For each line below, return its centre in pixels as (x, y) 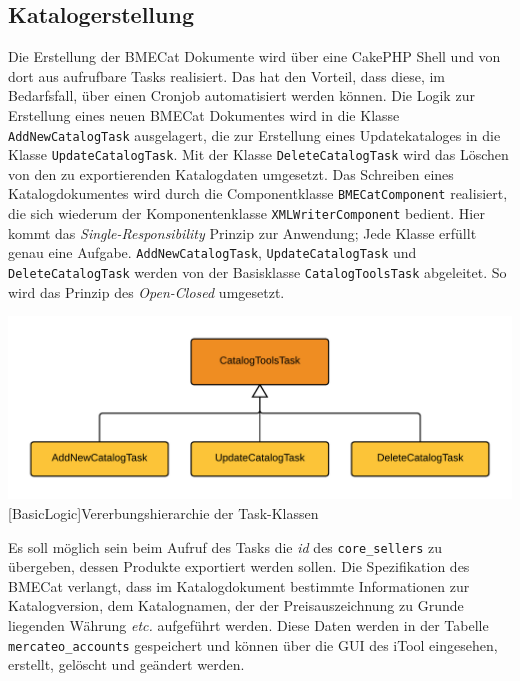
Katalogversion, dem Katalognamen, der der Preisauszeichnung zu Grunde (236, 605)
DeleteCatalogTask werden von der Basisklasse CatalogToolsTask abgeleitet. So (257, 272)
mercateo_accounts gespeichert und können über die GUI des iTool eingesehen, (253, 644)
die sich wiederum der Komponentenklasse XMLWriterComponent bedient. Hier (246, 213)
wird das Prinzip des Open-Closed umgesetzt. (146, 291)
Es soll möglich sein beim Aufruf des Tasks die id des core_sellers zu (225, 546)
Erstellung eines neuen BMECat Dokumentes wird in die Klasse (204, 114)
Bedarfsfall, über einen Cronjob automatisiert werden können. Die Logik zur (241, 95)
